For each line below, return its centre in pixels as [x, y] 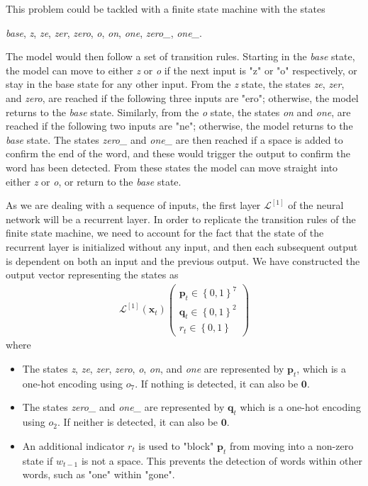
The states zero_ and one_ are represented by [123, 407]
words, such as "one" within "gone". [99, 474]
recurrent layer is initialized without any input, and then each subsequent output [182, 246]
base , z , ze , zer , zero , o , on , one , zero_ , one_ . [104, 32]
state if [38, 460]
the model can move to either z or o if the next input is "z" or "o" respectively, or [182, 70]
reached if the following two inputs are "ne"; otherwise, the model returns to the [179, 126]
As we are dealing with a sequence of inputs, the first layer [133, 205]
